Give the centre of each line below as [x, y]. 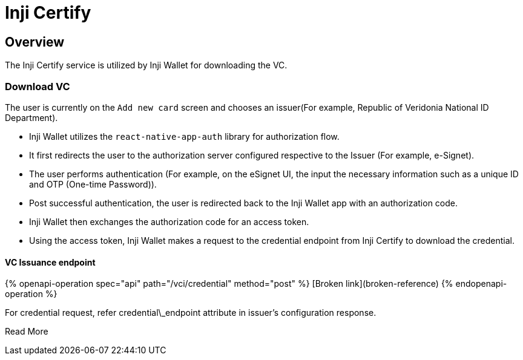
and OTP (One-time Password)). [93, 184]
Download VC [38, 86]
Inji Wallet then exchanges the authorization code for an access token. [169, 221]
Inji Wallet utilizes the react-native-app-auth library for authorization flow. [184, 136]
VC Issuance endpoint [50, 262]
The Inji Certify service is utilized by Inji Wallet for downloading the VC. [146, 65]
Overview [35, 42]
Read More [27, 332]
